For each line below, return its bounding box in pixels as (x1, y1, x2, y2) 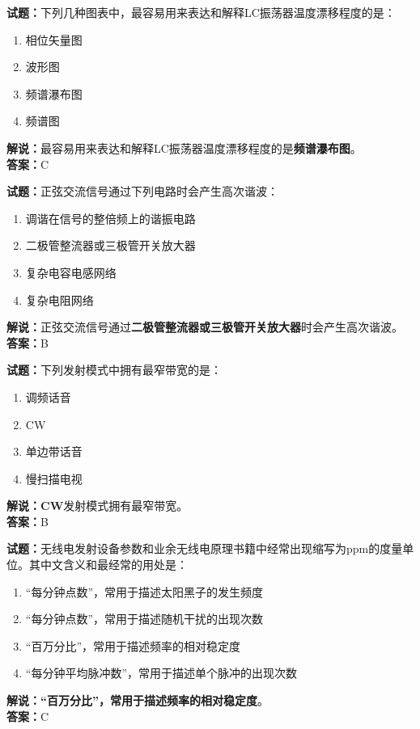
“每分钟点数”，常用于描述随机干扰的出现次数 (25, 610, 264, 627)
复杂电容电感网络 (25, 263, 117, 280)
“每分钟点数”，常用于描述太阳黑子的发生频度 (25, 583, 264, 600)
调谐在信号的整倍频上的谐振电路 (25, 209, 196, 226)
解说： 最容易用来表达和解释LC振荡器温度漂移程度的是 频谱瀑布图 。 (6, 139, 362, 156)
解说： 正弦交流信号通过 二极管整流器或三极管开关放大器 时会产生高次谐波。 (6, 318, 403, 335)
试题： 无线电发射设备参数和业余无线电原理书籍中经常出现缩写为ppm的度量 (6, 540, 403, 557)
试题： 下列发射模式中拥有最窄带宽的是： (6, 361, 222, 378)
